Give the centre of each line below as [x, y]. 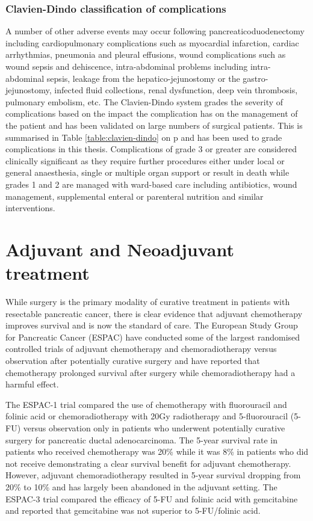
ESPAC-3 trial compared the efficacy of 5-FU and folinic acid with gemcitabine [152, 498]
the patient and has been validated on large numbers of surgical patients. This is [154, 125]
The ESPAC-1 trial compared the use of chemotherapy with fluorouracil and [146, 404]
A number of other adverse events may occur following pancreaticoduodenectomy [155, 31]
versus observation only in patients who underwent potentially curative [154, 427]
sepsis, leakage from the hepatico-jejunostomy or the [143, 78]
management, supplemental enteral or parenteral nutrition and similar [135, 196]
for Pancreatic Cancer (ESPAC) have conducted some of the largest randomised [153, 337]
